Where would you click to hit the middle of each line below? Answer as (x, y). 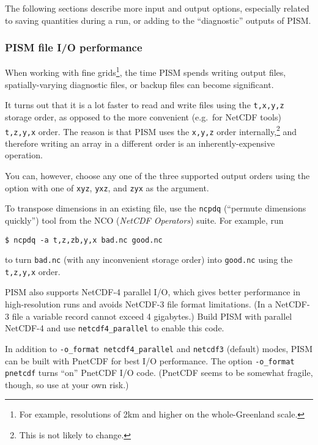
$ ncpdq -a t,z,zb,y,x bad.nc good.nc (84, 240)
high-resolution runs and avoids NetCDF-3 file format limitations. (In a (139, 304)
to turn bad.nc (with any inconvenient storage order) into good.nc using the (149, 259)
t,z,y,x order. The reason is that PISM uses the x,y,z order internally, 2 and (151, 130)
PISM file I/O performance (74, 47)
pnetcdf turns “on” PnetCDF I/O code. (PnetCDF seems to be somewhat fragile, (159, 373)
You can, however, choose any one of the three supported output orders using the (157, 175)
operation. (24, 155)
